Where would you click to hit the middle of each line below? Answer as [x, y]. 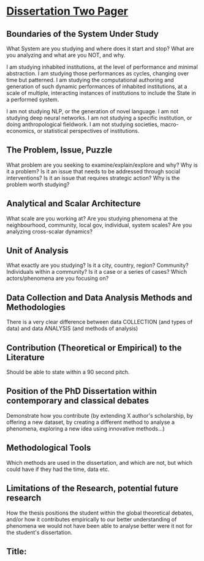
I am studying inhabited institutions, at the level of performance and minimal [102, 67]
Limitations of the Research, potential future [93, 488]
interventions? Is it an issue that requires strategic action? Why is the [93, 178]
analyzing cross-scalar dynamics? [50, 232]
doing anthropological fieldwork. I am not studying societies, [83, 124]
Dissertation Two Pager [67, 11]
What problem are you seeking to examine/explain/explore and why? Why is [102, 165]
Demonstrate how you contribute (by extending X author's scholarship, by [100, 415]
